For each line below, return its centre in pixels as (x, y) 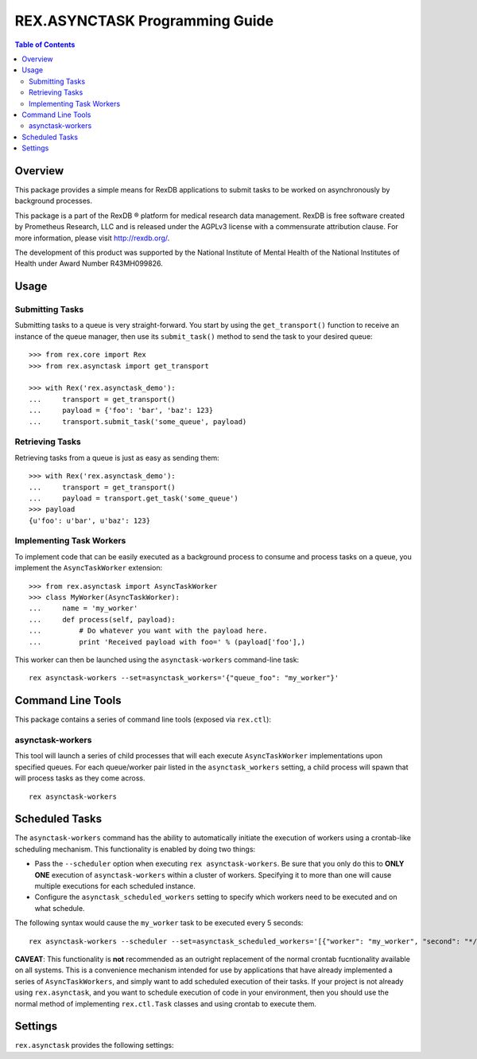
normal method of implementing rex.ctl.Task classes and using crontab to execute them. (166, 1003)
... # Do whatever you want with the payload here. (148, 631)
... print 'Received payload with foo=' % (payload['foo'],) (167, 642)
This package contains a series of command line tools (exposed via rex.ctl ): (143, 719)
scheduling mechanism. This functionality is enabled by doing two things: (135, 849)
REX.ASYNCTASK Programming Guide (144, 21)
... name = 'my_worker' (83, 608)
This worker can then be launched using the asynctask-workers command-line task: (157, 660)
